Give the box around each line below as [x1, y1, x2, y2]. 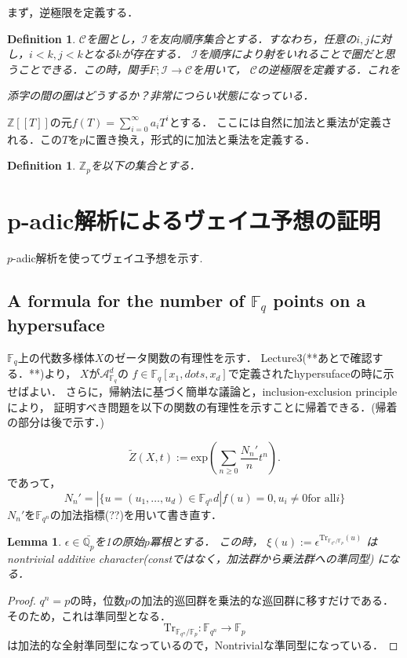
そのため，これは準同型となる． [7, 607, 171, 623]
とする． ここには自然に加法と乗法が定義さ [169, 113, 392, 130]
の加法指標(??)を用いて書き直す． [49, 506, 222, 522]
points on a [273, 287, 366, 312]
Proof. [7, 592, 36, 609]
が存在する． [121, 46, 187, 62]
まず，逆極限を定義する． [7, 4, 139, 20]
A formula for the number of [7, 287, 245, 312]
